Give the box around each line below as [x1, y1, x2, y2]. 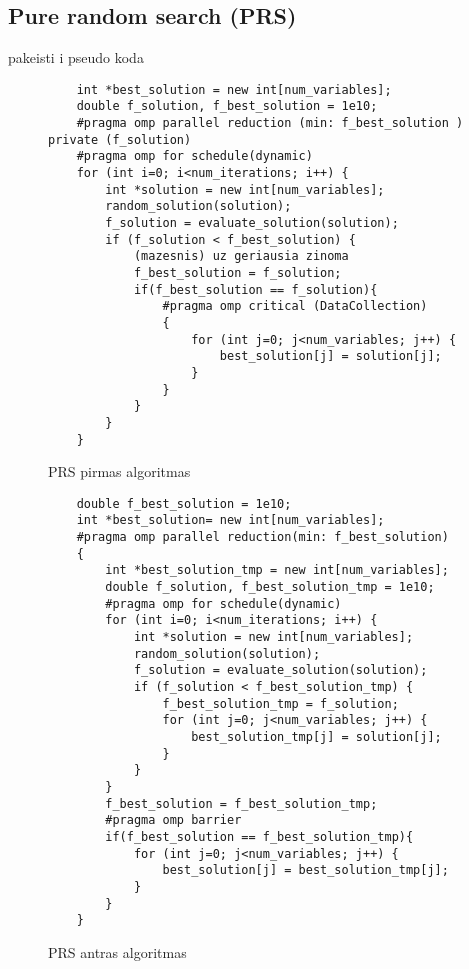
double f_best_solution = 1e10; [76, 496, 292, 511]
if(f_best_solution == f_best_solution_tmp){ [105, 829, 414, 844]
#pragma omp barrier [105, 813, 242, 828]
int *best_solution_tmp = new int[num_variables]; [105, 563, 449, 578]
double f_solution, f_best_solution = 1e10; [76, 99, 378, 114]
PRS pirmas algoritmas [48, 461, 191, 482]
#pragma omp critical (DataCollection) [162, 299, 428, 314]
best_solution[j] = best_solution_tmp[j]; [162, 863, 449, 878]
